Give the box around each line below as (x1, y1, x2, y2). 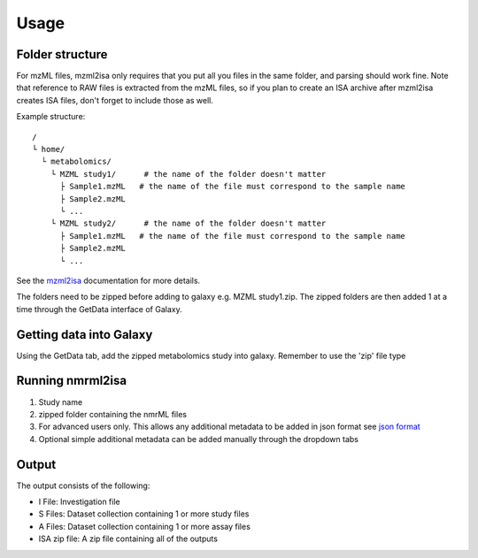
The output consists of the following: (16, 480, 150, 491)
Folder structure (16, 47, 108, 62)
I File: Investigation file (38, 496, 120, 507)
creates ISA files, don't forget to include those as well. (16, 95, 214, 105)
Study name (38, 396, 83, 407)
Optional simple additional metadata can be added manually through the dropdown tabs (38, 433, 358, 444)
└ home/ (32, 144, 66, 155)
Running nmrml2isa (16, 373, 127, 388)
